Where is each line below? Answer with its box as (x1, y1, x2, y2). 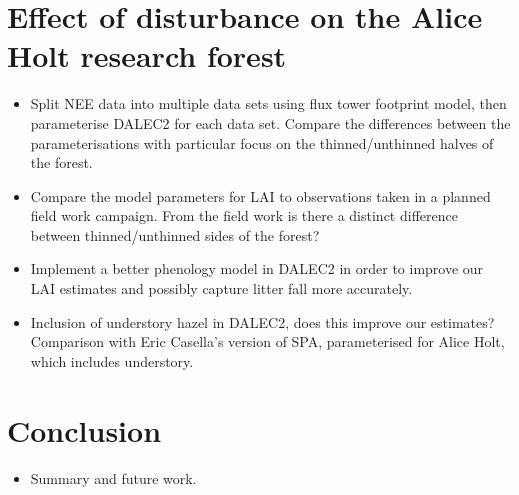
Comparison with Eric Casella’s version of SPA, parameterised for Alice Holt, (30, 331, 505, 352)
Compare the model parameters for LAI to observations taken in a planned (30, 185, 491, 206)
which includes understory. (30, 350, 194, 371)
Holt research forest (7, 35, 287, 76)
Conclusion (7, 409, 162, 450)
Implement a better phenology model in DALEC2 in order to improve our (30, 258, 484, 279)
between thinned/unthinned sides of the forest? (30, 224, 320, 245)
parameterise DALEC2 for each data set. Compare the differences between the (30, 112, 511, 133)
